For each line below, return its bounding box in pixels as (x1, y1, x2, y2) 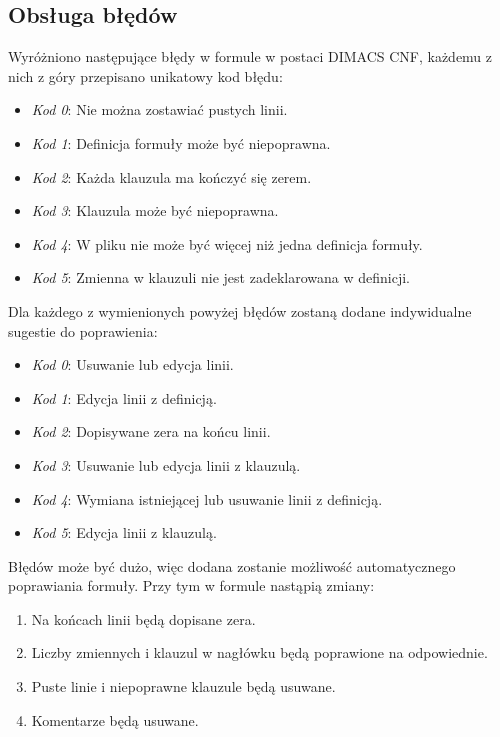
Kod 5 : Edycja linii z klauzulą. (31, 522, 217, 543)
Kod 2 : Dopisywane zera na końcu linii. (31, 421, 271, 442)
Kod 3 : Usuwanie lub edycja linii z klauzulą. (31, 454, 301, 475)
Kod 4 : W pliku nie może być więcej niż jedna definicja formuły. (31, 233, 423, 254)
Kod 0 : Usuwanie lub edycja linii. (31, 354, 234, 375)
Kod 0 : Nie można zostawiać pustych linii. (31, 99, 288, 120)
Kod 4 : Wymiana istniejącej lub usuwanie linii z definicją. (31, 488, 383, 509)
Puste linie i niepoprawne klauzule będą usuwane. (31, 676, 336, 697)
